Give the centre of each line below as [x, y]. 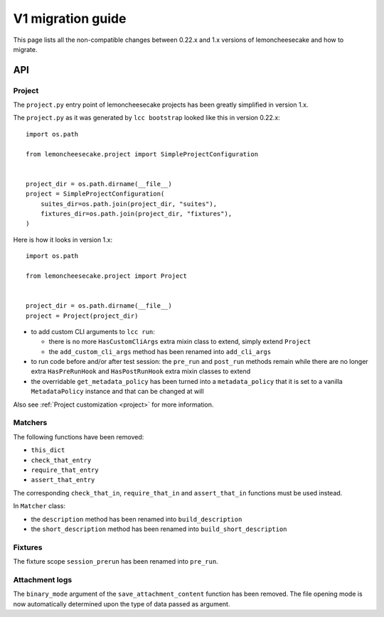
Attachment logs [43, 579]
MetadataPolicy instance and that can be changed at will [117, 392]
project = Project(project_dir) [82, 316]
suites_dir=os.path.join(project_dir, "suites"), [128, 204]
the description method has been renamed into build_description [137, 519]
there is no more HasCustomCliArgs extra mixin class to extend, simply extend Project [180, 342]
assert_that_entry [63, 480]
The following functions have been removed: [79, 436]
